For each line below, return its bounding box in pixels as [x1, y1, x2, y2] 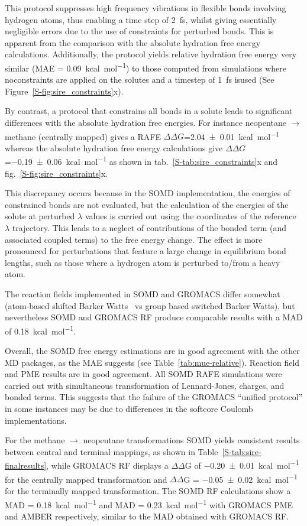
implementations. [5, 414, 67, 426]
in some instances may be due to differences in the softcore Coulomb [5, 402, 253, 415]
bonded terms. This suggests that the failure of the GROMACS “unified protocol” [5, 391, 303, 403]
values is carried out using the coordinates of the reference [85, 210, 296, 222]
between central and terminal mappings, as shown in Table [5, 445, 218, 457]
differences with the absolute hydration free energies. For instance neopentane [5, 116, 286, 128]
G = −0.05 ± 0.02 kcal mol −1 [183, 471, 298, 485]
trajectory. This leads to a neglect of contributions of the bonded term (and [12, 222, 287, 234]
